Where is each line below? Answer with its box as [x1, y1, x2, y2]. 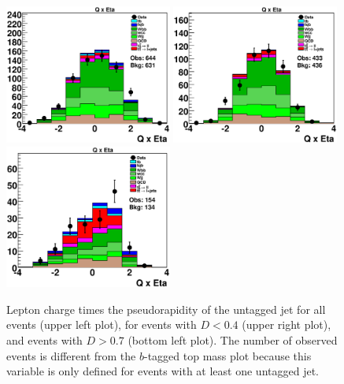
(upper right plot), [242, 316, 331, 333]
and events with [6, 331, 83, 348]
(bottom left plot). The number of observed [128, 331, 338, 348]
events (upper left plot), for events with [6, 316, 197, 333]
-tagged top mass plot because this [144, 347, 312, 363]
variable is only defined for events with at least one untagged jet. [6, 363, 319, 379]
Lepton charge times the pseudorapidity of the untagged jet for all [6, 300, 326, 317]
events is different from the [6, 347, 136, 363]
